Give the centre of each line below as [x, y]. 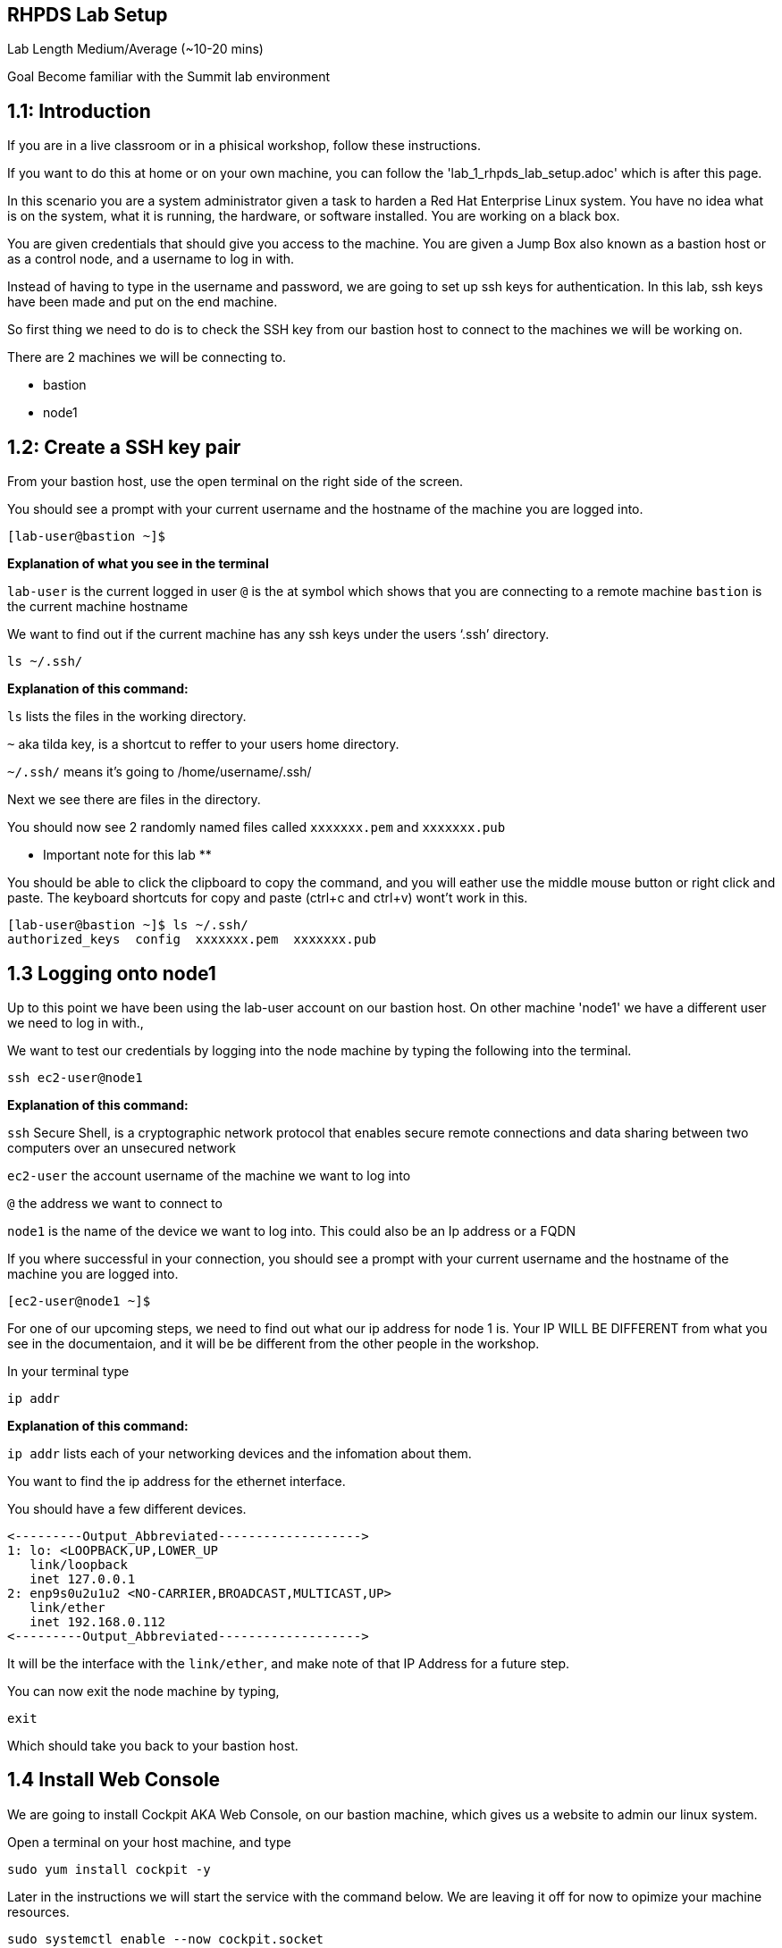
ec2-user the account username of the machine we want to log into [209, 1175]
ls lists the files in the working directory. [127, 717]
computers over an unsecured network [122, 1147]
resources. [38, 1911]
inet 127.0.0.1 [83, 1579]
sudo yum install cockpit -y [109, 1869]
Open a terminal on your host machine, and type [149, 1842]
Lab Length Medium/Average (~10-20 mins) [135, 49]
